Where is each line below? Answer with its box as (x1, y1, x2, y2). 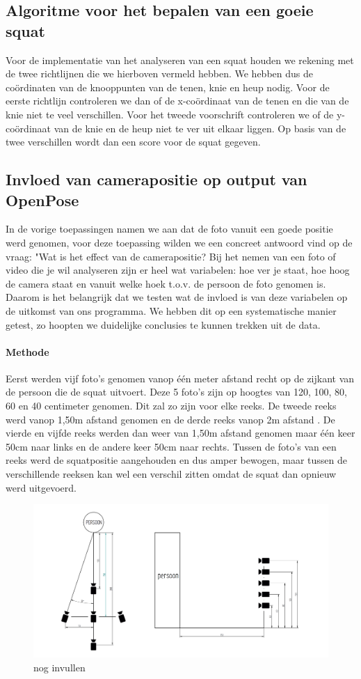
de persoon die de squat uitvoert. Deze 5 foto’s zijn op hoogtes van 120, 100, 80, (6, 384, 347, 399)
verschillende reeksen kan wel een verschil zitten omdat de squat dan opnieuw (6, 467, 337, 481)
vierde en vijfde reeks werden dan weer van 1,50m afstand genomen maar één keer (6, 426, 355, 440)
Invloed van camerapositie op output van (6, 169, 307, 190)
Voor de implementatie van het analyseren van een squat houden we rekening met (6, 52, 354, 67)
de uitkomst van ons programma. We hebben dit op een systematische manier (6, 303, 337, 318)
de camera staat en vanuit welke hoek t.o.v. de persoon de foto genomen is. (6, 276, 326, 290)
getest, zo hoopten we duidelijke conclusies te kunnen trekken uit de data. (6, 317, 321, 331)
